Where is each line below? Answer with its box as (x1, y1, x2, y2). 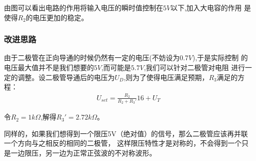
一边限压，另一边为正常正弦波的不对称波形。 (10, 148, 156, 158)
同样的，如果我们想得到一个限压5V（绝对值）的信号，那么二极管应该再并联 (4, 128, 248, 138)
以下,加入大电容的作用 (171, 2, 242, 12)
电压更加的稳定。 (33, 12, 88, 22)
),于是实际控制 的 (192, 52, 248, 63)
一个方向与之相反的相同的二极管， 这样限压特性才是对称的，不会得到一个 (4, 138, 242, 148)
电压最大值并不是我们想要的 (4, 62, 94, 72)
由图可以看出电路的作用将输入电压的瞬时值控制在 (4, 2, 163, 12)
